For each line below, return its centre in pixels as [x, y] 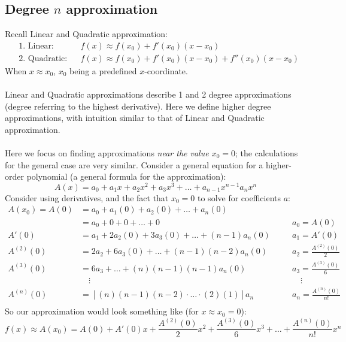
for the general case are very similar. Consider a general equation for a [134, 164]
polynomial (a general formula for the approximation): [126, 176]
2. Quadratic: [43, 58]
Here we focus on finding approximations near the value [107, 153]
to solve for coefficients [239, 197]
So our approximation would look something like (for [102, 311]
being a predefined [103, 70]
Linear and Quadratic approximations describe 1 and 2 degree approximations [148, 94]
